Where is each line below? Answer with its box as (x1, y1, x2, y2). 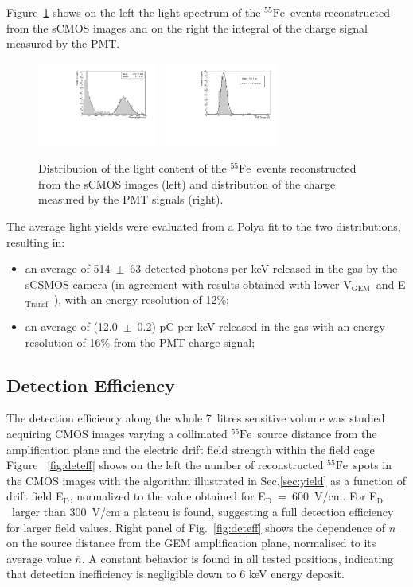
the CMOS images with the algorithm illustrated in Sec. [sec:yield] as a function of (6, 472, 407, 488)
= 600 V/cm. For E (278, 488, 377, 504)
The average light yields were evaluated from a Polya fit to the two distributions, (6, 218, 401, 235)
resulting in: (6, 233, 65, 250)
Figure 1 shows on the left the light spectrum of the (6, 4, 261, 20)
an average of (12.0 (25, 317, 118, 334)
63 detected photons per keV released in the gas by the (130, 260, 398, 277)
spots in (353, 457, 392, 473)
